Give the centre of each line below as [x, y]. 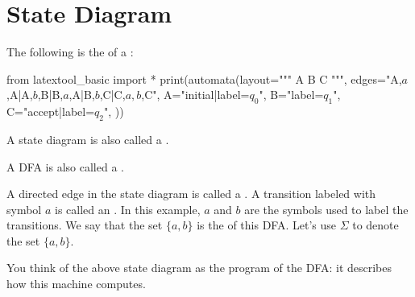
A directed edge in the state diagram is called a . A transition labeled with [191, 194]
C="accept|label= [51, 111]
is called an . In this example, [127, 209]
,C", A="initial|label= [195, 95]
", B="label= [291, 95]
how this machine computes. [76, 284]
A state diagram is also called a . [88, 139]
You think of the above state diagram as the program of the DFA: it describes [199, 268]
